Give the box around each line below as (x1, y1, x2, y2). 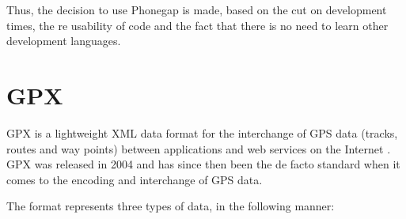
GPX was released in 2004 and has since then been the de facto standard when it (6, 156, 400, 172)
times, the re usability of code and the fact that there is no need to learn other (6, 17, 389, 33)
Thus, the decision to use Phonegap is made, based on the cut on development (6, 2, 387, 17)
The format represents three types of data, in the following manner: (6, 198, 335, 214)
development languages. (6, 32, 121, 49)
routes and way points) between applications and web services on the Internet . (6, 140, 391, 157)
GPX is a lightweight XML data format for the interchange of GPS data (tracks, (6, 124, 398, 141)
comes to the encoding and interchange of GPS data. (6, 171, 263, 187)
